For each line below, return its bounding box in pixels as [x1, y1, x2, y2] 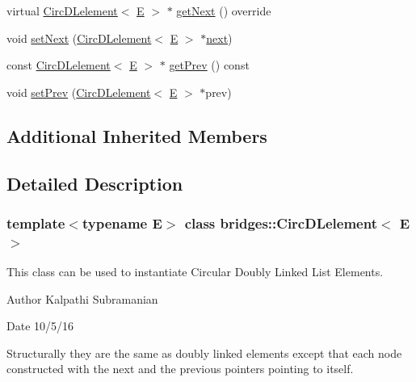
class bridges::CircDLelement [184, 212, 377, 233]
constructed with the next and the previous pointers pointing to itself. [6, 360, 354, 377]
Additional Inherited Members [6, 123, 267, 148]
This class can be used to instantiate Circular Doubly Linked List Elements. [6, 263, 384, 280]
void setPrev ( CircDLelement [6, 83, 151, 100]
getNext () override [176, 2, 271, 19]
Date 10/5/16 [6, 317, 74, 334]
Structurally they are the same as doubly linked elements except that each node [6, 344, 402, 361]
